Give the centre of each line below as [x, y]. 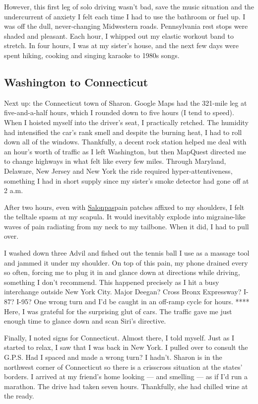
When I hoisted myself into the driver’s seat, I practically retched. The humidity [126, 122]
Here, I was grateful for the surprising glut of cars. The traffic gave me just [118, 311]
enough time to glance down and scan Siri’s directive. [85, 321]
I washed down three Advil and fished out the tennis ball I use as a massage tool [127, 253]
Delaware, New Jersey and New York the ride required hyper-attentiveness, [118, 170]
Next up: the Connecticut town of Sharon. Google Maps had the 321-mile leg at [126, 102]
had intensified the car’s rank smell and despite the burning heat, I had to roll [123, 132]
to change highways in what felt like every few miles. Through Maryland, [115, 161]
